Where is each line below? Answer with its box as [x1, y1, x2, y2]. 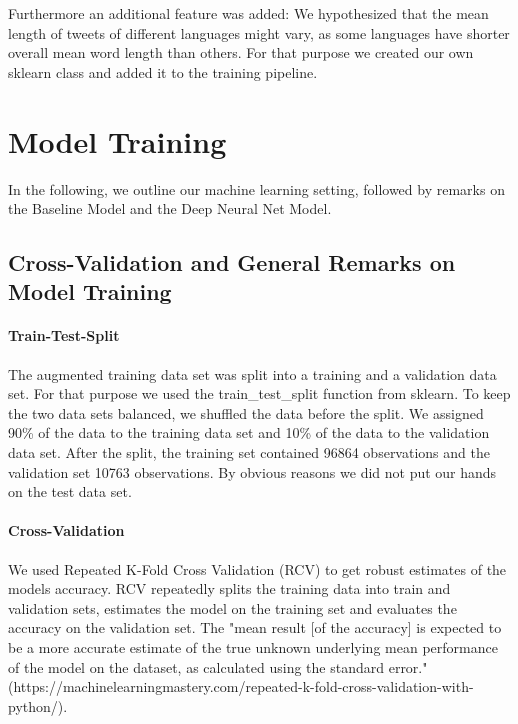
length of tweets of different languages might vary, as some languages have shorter [8, 22, 510, 43]
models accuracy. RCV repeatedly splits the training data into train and [8, 578, 451, 599]
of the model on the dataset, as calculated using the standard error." [8, 656, 428, 677]
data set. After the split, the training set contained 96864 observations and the [8, 442, 490, 463]
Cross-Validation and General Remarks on [8, 247, 456, 278]
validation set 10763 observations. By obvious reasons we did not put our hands [8, 461, 497, 482]
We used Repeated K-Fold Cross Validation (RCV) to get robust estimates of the [8, 558, 507, 579]
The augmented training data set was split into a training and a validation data [8, 363, 497, 384]
